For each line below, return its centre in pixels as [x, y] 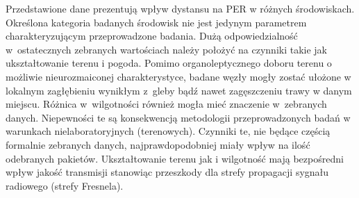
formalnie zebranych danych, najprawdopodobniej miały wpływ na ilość [158, 144]
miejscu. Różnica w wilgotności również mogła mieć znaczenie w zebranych [166, 104]
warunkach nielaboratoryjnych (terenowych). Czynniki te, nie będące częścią [168, 131]
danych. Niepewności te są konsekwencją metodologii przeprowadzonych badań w [178, 117]
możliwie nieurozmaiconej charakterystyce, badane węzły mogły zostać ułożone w [178, 76]
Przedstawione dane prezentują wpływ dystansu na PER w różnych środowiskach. [180, 8]
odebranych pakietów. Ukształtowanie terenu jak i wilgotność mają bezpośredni [175, 158]
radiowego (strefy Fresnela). [65, 185]
